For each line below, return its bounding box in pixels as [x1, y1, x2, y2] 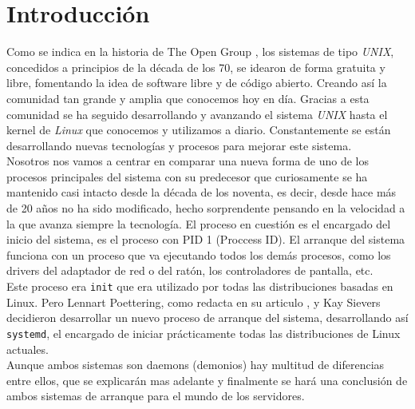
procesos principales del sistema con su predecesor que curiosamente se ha [6, 168, 368, 185]
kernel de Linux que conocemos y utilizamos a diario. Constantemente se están [6, 121, 391, 138]
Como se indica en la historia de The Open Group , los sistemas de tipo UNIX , [6, 43, 394, 60]
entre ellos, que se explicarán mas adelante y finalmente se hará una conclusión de [6, 371, 408, 388]
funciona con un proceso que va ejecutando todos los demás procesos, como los [6, 246, 391, 263]
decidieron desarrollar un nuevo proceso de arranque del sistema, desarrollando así [6, 309, 409, 326]
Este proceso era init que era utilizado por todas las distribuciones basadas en [6, 278, 393, 295]
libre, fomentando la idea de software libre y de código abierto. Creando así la [6, 74, 387, 91]
